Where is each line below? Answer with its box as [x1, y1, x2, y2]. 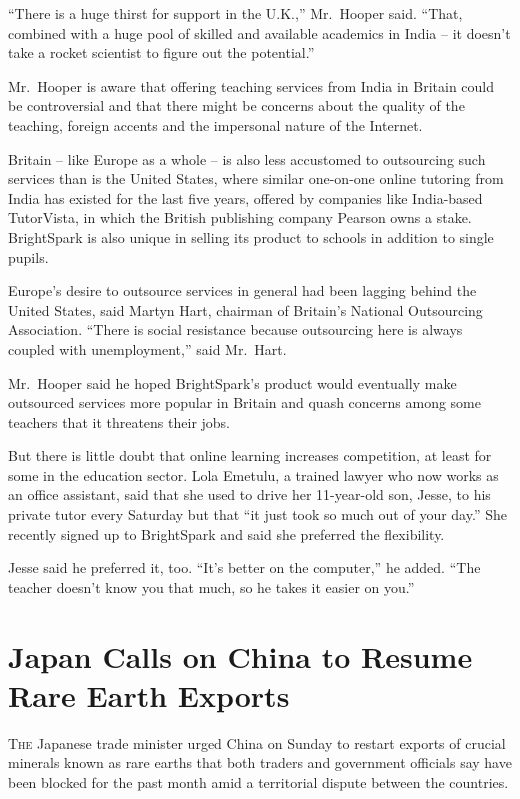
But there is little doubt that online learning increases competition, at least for [8, 445, 492, 466]
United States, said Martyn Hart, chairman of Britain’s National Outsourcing [8, 299, 483, 320]
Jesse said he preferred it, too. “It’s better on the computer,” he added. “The [8, 557, 481, 578]
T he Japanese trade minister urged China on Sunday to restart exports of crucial [8, 732, 506, 753]
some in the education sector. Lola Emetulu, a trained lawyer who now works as [8, 464, 499, 485]
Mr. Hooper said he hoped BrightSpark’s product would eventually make [8, 372, 457, 393]
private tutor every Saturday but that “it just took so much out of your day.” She [8, 504, 507, 525]
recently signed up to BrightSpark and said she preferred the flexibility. [8, 523, 445, 544]
